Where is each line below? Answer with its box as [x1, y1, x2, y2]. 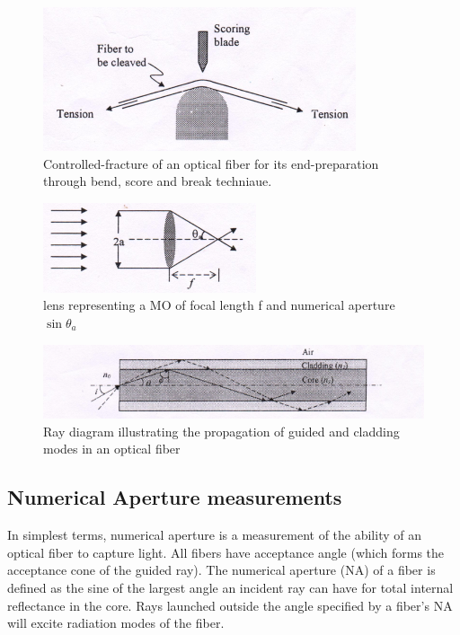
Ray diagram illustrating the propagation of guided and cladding [43, 421, 400, 440]
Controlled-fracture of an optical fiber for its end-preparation [43, 154, 379, 172]
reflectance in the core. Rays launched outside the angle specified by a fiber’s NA [7, 595, 453, 614]
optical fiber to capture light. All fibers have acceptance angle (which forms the [7, 542, 445, 561]
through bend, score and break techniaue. [43, 172, 272, 190]
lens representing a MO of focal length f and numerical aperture [43, 295, 395, 314]
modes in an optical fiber [43, 439, 181, 458]
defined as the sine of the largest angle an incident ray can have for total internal [7, 578, 454, 596]
